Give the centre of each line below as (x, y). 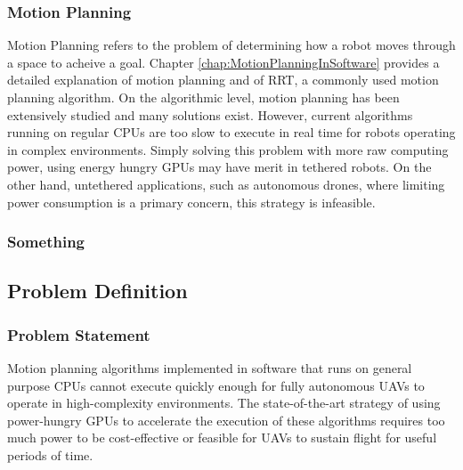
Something (46, 242)
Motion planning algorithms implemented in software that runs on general (210, 368)
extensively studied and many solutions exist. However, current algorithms (210, 114)
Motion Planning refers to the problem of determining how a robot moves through (231, 45)
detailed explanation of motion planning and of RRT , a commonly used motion (223, 80)
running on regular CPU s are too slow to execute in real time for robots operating (231, 132)
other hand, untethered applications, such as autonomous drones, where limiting (226, 184)
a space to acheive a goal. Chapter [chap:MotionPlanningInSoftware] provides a (223, 62)
